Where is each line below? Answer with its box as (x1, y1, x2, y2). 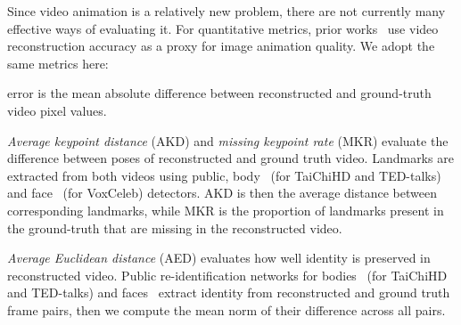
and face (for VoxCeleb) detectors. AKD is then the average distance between (7, 183, 437, 202)
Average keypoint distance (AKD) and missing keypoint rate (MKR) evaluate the (7, 131, 449, 150)
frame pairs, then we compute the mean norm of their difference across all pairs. (7, 300, 446, 319)
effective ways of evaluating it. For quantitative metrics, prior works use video (7, 19, 439, 37)
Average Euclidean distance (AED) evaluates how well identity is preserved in (7, 248, 431, 267)
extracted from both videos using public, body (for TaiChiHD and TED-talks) (7, 166, 441, 184)
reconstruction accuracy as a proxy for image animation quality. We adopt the (7, 37, 435, 55)
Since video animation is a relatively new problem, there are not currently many (7, 2, 446, 20)
